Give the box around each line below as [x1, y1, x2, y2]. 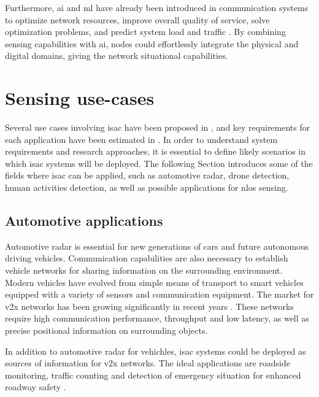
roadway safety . [5, 380, 66, 393]
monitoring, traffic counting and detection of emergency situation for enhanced [5, 368, 301, 381]
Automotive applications [5, 211, 163, 230]
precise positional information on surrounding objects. [5, 324, 208, 337]
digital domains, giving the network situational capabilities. [5, 49, 228, 62]
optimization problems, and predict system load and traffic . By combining [5, 25, 286, 38]
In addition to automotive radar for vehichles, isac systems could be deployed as [5, 344, 306, 357]
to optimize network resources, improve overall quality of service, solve [5, 13, 270, 26]
